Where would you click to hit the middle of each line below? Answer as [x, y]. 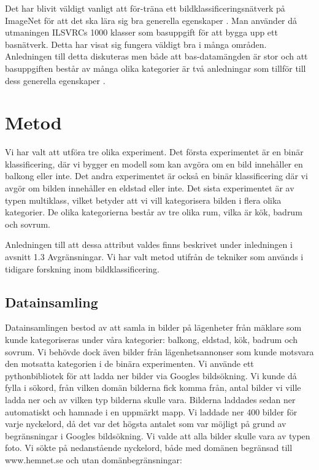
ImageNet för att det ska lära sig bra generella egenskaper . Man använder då [151, 20]
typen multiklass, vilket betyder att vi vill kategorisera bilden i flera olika [143, 200]
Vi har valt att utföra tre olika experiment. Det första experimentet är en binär [154, 152]
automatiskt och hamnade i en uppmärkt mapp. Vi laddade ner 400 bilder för [151, 411]
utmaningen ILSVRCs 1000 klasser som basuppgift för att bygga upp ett [141, 32]
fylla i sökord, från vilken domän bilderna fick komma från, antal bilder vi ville [153, 387]
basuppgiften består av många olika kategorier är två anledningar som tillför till [156, 68]
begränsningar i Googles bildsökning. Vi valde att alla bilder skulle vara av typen [158, 435]
